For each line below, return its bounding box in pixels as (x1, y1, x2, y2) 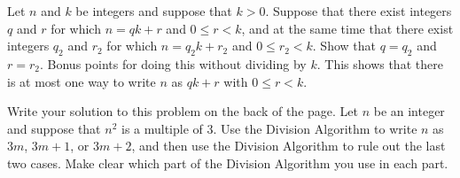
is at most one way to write (7, 72, 156, 90)
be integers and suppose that (75, 2, 232, 19)
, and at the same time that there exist (241, 19, 454, 37)
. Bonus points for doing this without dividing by (40, 54, 307, 73)
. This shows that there (316, 54, 443, 73)
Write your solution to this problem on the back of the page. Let (7, 102, 358, 120)
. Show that (312, 36, 376, 55)
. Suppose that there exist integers (265, 2, 452, 19)
